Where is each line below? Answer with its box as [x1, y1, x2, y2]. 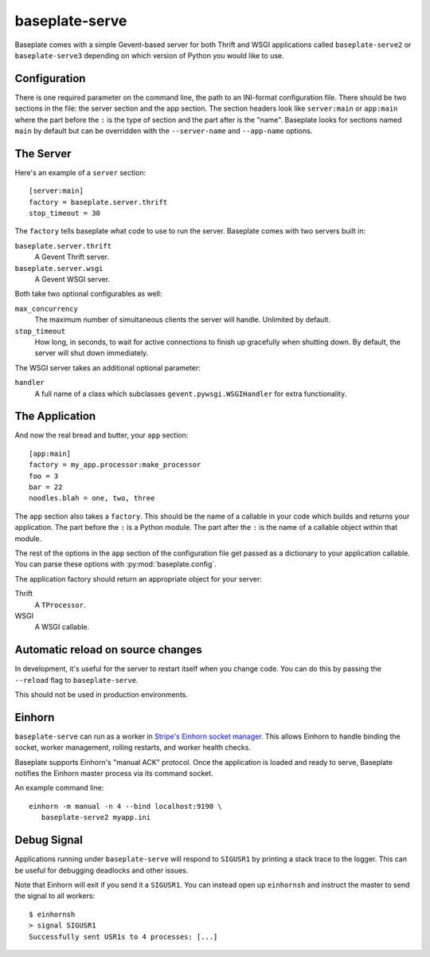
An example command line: [14, 783, 104, 793]
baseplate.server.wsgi [14, 264, 104, 273]
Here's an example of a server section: [14, 167, 147, 177]
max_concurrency [14, 304, 79, 313]
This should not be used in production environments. [14, 690, 189, 700]
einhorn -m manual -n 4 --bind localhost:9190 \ [29, 802, 222, 810]
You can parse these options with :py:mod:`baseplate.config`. [14, 559, 217, 569]
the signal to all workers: [14, 891, 96, 900]
